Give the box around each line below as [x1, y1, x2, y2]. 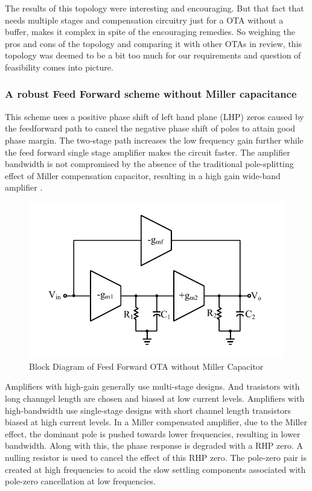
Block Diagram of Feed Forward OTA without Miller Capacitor [29, 360, 264, 372]
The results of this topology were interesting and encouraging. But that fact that [5, 2, 304, 14]
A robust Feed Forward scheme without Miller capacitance [5, 86, 297, 101]
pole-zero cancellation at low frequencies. [5, 475, 156, 487]
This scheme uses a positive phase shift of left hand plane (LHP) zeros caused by [5, 110, 304, 122]
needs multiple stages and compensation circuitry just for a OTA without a [5, 13, 284, 26]
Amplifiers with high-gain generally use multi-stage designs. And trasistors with [5, 380, 300, 393]
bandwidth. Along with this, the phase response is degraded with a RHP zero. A [5, 439, 304, 452]
